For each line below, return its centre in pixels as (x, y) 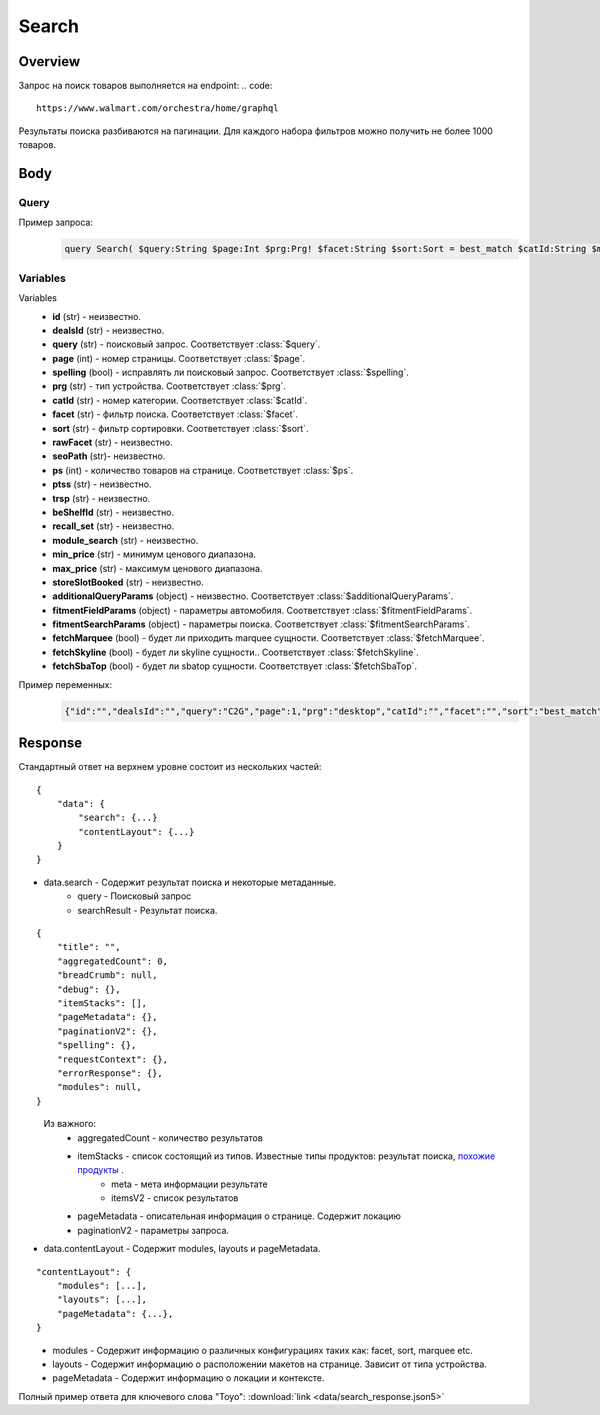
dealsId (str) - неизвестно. (108, 330)
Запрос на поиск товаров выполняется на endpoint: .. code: (145, 86)
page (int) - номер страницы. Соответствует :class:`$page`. (178, 358)
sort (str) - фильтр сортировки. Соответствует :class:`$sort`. (180, 428)
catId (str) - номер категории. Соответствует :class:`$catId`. (180, 400)
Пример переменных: (65, 684)
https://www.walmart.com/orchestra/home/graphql (157, 108)
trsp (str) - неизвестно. (101, 498)
